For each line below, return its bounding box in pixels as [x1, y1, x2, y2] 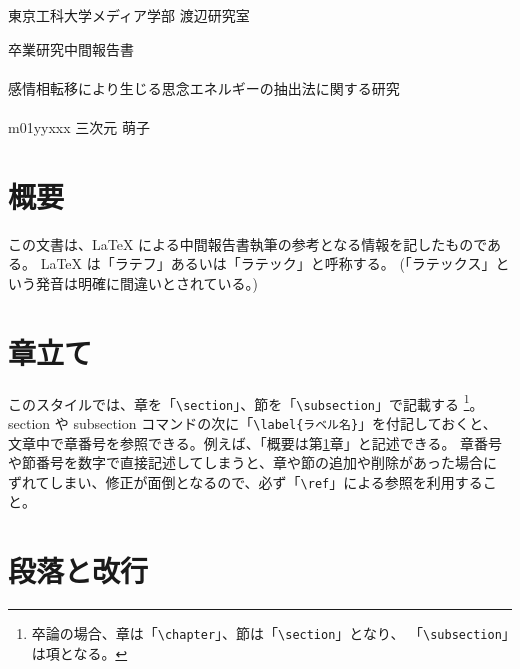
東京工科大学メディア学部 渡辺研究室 [8, 5, 250, 25]
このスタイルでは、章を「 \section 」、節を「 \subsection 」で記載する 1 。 [8, 390, 484, 414]
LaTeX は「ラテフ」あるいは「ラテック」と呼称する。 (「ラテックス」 [40, 253, 496, 274]
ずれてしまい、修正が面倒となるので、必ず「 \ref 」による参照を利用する [8, 471, 483, 492]
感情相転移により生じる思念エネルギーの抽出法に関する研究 [8, 77, 400, 98]
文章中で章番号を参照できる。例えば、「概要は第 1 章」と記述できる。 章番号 [8, 432, 503, 453]
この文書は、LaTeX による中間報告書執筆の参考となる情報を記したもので [8, 233, 488, 254]
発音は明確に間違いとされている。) [35, 272, 259, 293]
